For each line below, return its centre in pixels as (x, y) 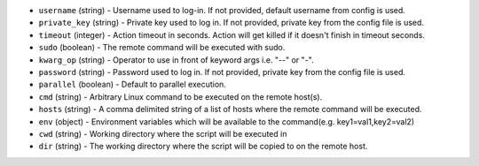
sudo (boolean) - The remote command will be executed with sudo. (162, 48)
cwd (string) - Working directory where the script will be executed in (163, 133)
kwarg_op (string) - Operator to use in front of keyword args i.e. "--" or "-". (176, 60)
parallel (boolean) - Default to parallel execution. (132, 85)
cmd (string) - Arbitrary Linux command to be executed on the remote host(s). (181, 96)
